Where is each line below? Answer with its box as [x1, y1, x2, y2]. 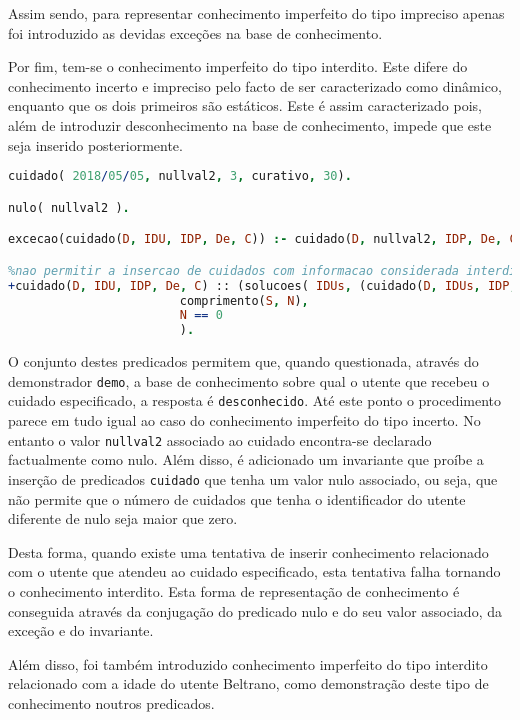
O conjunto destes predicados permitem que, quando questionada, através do [8, 351, 479, 372]
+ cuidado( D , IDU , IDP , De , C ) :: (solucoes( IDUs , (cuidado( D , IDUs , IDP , [8, 278, 517, 293]
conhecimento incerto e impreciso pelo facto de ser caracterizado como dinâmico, [8, 75, 502, 96]
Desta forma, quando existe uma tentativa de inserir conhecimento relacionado [8, 541, 489, 562]
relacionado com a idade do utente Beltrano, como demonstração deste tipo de [8, 673, 489, 694]
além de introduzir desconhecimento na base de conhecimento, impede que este [8, 114, 492, 135]
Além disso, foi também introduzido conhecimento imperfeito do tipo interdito [8, 653, 488, 674]
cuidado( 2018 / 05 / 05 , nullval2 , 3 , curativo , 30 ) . [8, 169, 352, 184]
